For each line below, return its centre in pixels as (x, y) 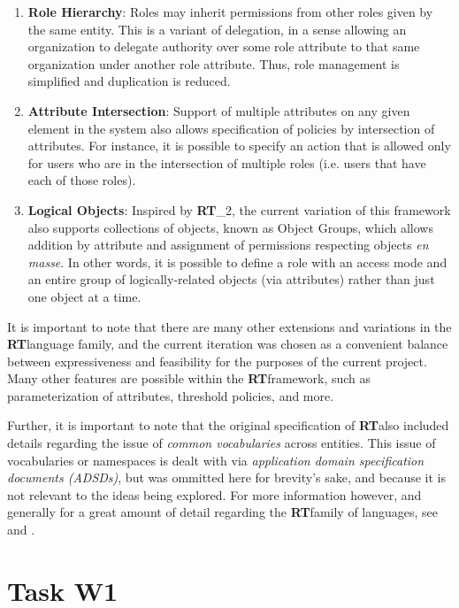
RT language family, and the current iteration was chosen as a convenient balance (228, 344)
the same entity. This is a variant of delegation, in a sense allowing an (217, 29)
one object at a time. (84, 296)
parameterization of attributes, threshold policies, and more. (171, 395)
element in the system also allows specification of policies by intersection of (231, 128)
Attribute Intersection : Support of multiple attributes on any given (219, 110)
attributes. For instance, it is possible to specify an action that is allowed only (239, 146)
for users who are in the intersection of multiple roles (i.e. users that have (227, 162)
